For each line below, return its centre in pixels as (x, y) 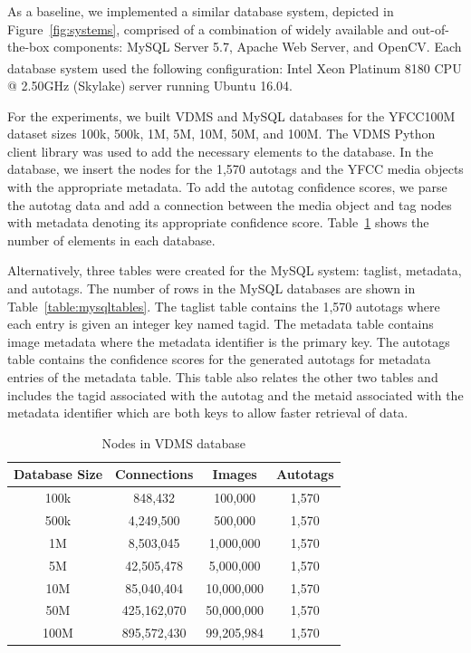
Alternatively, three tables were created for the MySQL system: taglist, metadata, (235, 270)
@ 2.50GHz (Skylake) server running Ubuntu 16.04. (150, 86)
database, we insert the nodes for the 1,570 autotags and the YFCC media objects (235, 169)
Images (235, 474)
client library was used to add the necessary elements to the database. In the (221, 151)
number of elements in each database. (111, 240)
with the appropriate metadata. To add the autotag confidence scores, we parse (227, 187)
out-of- (431, 29)
